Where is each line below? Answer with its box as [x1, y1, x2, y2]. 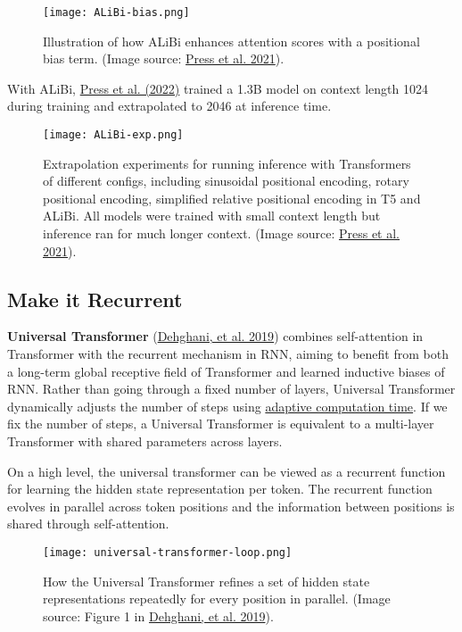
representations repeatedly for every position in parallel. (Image [43, 589, 391, 608]
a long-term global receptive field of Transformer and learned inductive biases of [7, 362, 445, 380]
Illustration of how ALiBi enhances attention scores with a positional [43, 31, 420, 50]
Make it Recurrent [7, 285, 183, 312]
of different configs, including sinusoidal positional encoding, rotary [43, 171, 409, 190]
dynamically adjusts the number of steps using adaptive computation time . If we [7, 396, 448, 415]
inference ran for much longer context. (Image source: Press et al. [43, 224, 400, 243]
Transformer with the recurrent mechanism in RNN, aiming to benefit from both [7, 345, 449, 363]
